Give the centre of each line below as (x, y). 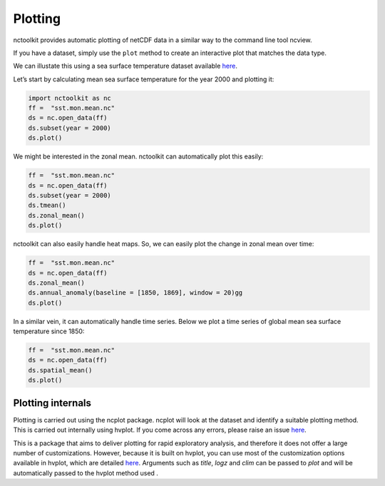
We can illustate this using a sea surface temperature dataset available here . (125, 66)
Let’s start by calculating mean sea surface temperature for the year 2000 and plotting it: (144, 79)
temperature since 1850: (49, 331)
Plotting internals (52, 403)
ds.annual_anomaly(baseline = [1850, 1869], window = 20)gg (135, 293)
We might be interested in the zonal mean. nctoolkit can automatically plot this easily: (138, 156)
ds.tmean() (47, 206)
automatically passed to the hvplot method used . (86, 473)
